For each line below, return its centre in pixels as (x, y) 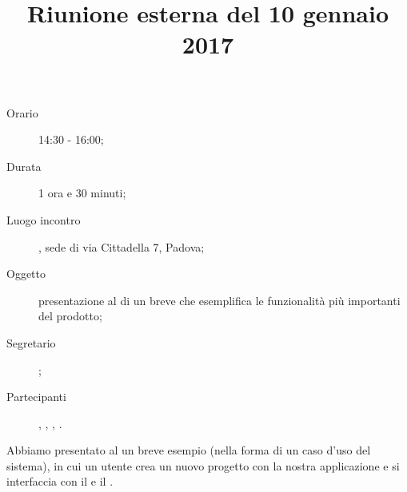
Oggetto (26, 274)
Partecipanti (36, 397)
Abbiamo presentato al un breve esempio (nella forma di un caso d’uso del (189, 450)
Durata (24, 166)
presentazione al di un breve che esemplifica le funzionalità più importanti (219, 300)
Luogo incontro (44, 219)
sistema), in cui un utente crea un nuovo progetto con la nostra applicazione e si (203, 465)
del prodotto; (70, 316)
